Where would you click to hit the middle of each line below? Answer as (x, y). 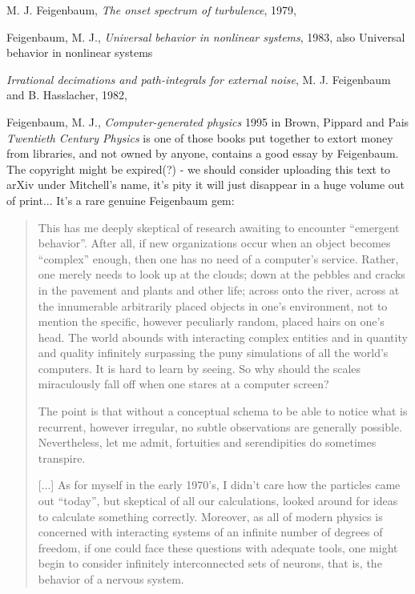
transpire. (62, 458)
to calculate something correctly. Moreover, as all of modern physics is (210, 516)
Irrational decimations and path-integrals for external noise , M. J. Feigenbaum (199, 79)
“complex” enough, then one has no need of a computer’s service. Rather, (218, 258)
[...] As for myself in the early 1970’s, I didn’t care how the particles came (219, 485)
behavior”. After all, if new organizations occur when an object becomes (214, 243)
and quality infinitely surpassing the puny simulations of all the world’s (213, 353)
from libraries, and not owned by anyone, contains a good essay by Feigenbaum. (203, 153)
